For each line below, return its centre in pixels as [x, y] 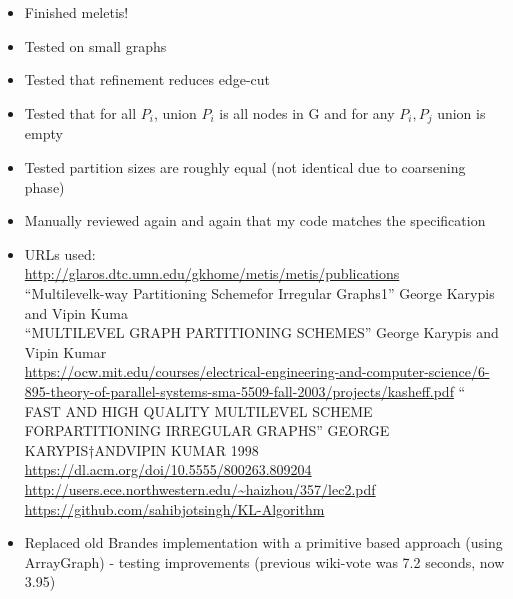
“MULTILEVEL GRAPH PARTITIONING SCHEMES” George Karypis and [261, 332]
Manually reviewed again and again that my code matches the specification [255, 220]
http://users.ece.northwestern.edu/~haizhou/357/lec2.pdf [200, 488]
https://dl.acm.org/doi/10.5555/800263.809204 [168, 469]
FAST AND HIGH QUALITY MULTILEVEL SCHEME [198, 410]
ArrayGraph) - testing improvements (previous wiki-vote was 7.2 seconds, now [264, 561]
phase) [44, 186]
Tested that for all [80, 112]
